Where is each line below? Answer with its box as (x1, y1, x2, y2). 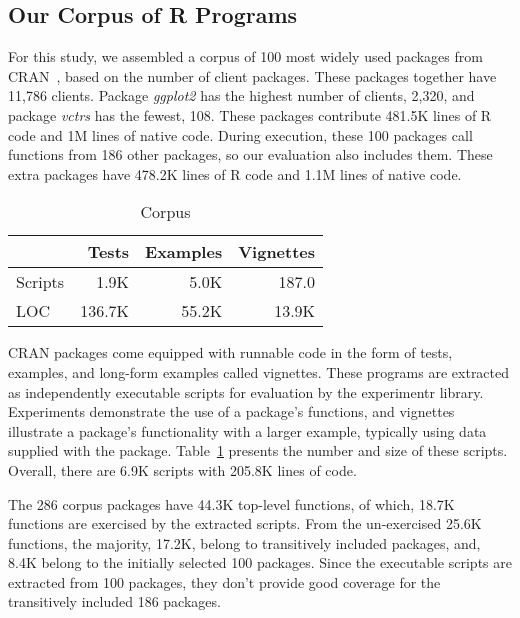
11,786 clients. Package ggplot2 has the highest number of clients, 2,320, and (8, 85, 475, 106)
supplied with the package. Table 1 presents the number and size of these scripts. (8, 440, 508, 461)
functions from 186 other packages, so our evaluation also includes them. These (8, 144, 493, 165)
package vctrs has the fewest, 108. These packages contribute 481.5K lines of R (8, 104, 492, 125)
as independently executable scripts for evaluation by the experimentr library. (8, 381, 484, 402)
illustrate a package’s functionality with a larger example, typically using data (8, 420, 487, 441)
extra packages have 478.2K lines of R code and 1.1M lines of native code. (8, 163, 462, 184)
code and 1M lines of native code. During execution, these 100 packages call (8, 124, 473, 145)
